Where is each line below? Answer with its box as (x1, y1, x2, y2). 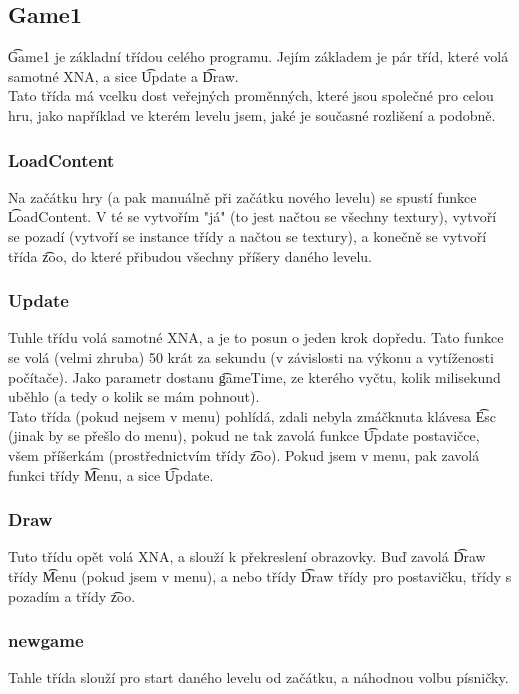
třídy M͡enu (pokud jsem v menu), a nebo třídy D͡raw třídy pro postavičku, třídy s (8, 565, 512, 586)
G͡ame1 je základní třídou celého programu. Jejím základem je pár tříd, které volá (8, 46, 509, 67)
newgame (8, 628, 84, 653)
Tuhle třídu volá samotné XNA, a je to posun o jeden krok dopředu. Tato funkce (8, 327, 504, 348)
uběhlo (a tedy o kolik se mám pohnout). (8, 386, 260, 407)
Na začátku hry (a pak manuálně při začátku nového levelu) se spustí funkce (8, 186, 477, 207)
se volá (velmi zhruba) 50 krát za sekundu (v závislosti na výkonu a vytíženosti (8, 346, 494, 367)
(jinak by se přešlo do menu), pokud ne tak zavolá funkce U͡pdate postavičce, (8, 425, 480, 446)
